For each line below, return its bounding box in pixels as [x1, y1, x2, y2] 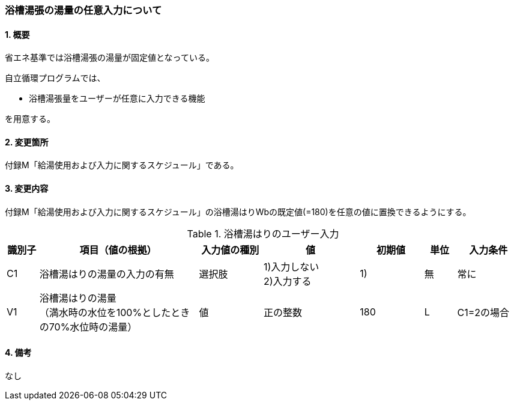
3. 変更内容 [5, 183, 49, 194]
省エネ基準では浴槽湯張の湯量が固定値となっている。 [5, 52, 214, 63]
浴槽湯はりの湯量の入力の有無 [39, 267, 174, 280]
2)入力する [264, 275, 312, 287]
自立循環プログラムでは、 [5, 73, 106, 84]
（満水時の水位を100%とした [39, 306, 171, 318]
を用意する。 [5, 114, 55, 124]
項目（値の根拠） [79, 243, 157, 256]
